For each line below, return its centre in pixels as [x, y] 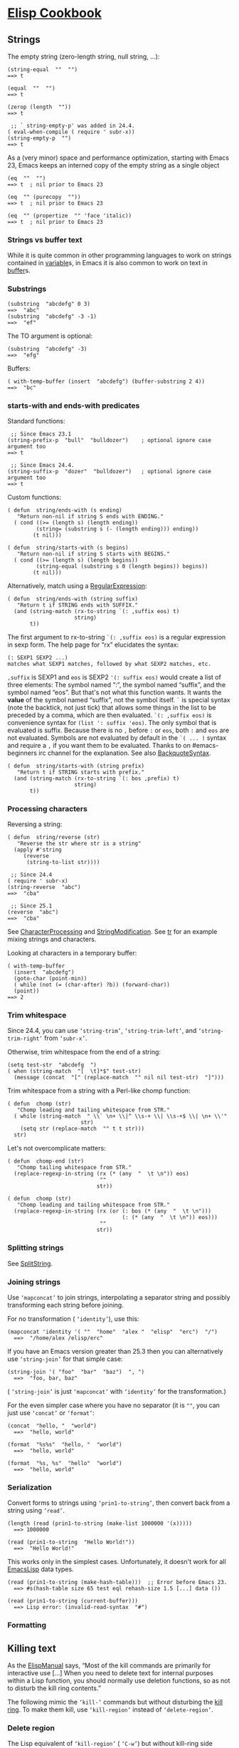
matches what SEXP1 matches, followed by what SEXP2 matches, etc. [110, 664]
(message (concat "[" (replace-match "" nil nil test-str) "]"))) [119, 1078]
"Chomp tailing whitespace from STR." [74, 1168]
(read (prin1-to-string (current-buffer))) [73, 1601]
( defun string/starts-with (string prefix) [76, 766]
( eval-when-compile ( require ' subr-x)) [71, 132]
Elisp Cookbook [54, 13]
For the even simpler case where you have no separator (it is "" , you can [114, 1405]
